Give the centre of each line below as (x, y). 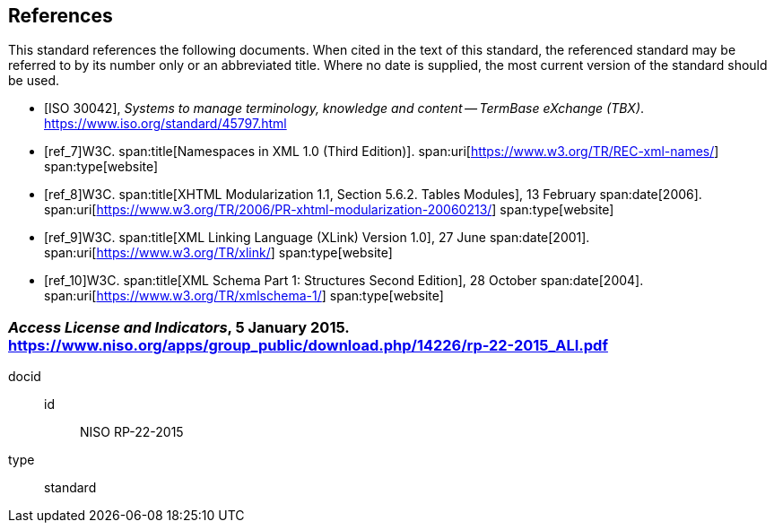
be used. (34, 81)
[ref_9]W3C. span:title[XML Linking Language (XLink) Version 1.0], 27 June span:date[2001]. (317, 238)
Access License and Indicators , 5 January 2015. (179, 327)
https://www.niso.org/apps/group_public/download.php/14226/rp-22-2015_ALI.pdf (308, 345)
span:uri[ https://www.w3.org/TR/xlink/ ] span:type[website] (218, 253)
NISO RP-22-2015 (132, 432)
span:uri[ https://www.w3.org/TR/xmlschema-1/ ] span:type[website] (244, 296)
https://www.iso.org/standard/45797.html (165, 124)
